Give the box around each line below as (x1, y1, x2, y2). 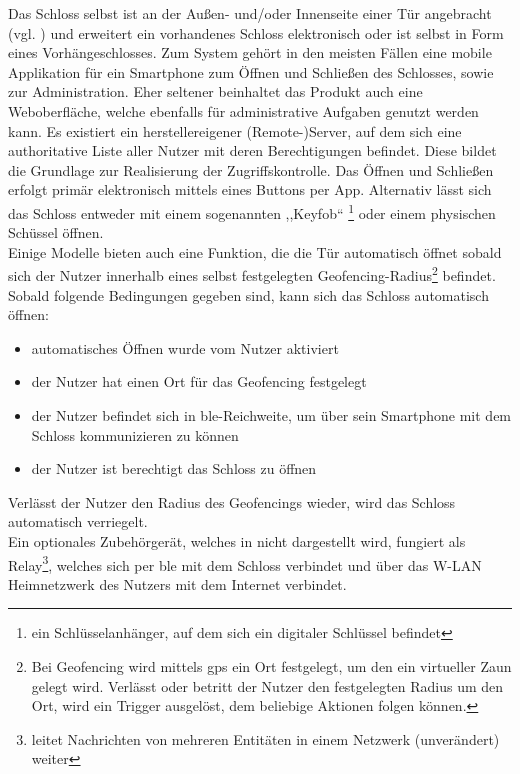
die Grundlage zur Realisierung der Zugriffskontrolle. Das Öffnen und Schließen (8, 159, 494, 180)
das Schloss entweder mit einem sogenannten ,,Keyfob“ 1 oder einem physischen (8, 199, 496, 223)
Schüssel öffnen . (8, 222, 104, 243)
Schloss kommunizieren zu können (31, 424, 239, 445)
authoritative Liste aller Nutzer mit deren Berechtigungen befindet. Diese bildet (8, 140, 497, 161)
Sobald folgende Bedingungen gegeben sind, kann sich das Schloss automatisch (8, 284, 489, 305)
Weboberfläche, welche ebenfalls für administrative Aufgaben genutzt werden (8, 100, 479, 121)
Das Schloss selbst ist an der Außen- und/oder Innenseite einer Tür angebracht (8, 3, 492, 23)
